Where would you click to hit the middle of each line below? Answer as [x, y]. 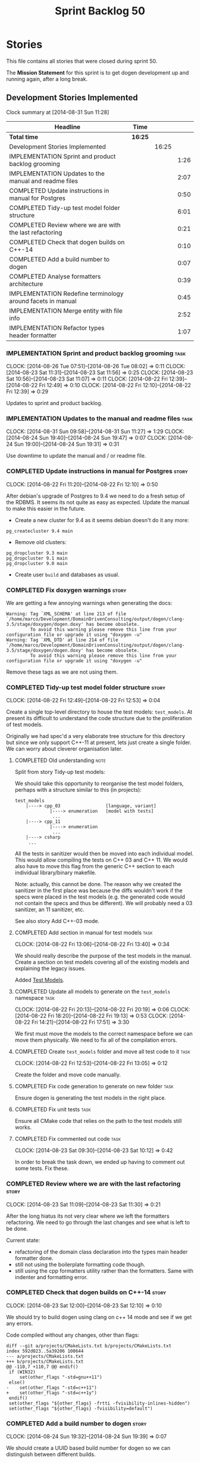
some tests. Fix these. [42, 1168]
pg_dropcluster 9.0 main [37, 563]
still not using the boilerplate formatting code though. [80, 1264]
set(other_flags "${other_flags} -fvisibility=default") [81, 1408]
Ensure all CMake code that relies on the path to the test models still [98, 1121]
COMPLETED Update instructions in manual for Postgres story [97, 471]
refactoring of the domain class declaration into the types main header [101, 1252]
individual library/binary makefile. [56, 873]
